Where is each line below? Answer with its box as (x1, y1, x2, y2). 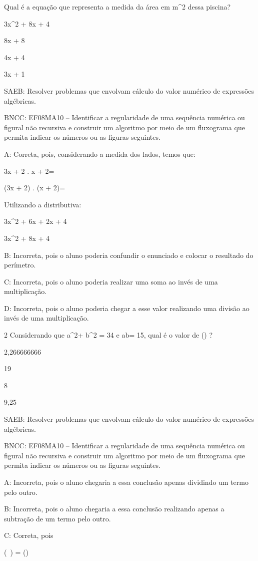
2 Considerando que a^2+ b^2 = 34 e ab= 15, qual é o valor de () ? (4, 330, 213, 340)
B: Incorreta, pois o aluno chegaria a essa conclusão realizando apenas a (4, 503, 224, 514)
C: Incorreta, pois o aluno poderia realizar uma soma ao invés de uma (4, 276, 218, 287)
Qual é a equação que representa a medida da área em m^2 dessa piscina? (4, 2, 231, 12)
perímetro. (4, 259, 36, 270)
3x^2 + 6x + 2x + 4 (4, 216, 67, 226)
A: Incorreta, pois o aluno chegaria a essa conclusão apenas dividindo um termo (4, 477, 248, 487)
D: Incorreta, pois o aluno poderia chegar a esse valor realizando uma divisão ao (4, 303, 249, 313)
